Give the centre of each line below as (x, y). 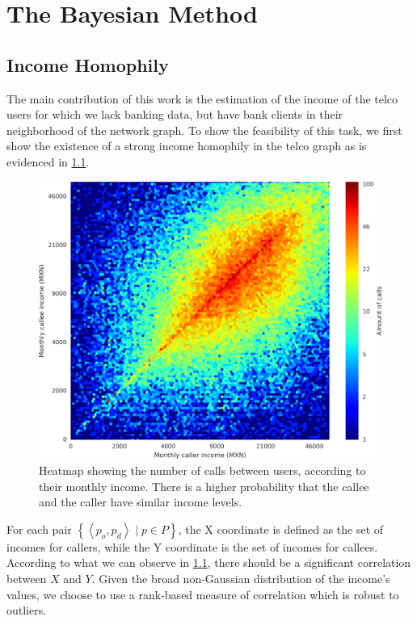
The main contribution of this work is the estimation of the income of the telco (202, 98)
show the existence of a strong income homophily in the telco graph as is (187, 146)
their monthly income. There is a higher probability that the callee (204, 486)
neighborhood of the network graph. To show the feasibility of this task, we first (204, 130)
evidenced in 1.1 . (48, 161)
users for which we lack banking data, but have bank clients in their (175, 114)
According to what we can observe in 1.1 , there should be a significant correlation (209, 562)
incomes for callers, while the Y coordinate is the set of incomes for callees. (192, 546)
